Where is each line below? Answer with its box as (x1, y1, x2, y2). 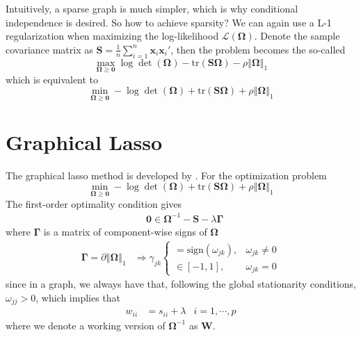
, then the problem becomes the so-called (170, 42, 346, 56)
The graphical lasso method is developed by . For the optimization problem (6, 167, 327, 182)
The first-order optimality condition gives (6, 196, 182, 211)
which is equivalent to (6, 72, 99, 86)
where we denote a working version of (6, 318, 166, 332)
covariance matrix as (6, 42, 93, 56)
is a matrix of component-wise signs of (43, 224, 207, 238)
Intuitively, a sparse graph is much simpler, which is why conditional (6, 1, 298, 15)
